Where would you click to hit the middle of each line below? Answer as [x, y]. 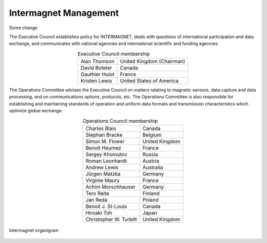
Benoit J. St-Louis [106, 206]
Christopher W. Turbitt [111, 219]
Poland [151, 200]
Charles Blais [101, 129]
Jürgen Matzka [103, 174]
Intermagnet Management [64, 13]
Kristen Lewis [96, 81]
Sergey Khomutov [107, 154]
